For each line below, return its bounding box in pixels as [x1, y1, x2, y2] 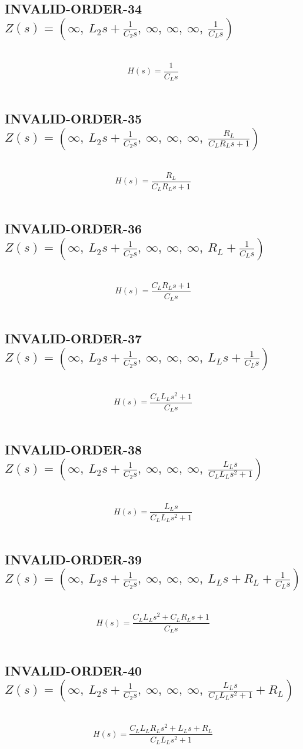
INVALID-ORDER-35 [5, 109, 142, 128]
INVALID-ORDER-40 [5, 661, 142, 679]
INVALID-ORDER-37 [5, 329, 142, 347]
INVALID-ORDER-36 [5, 219, 142, 238]
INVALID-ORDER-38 [5, 440, 142, 459]
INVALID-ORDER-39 [5, 550, 142, 568]
